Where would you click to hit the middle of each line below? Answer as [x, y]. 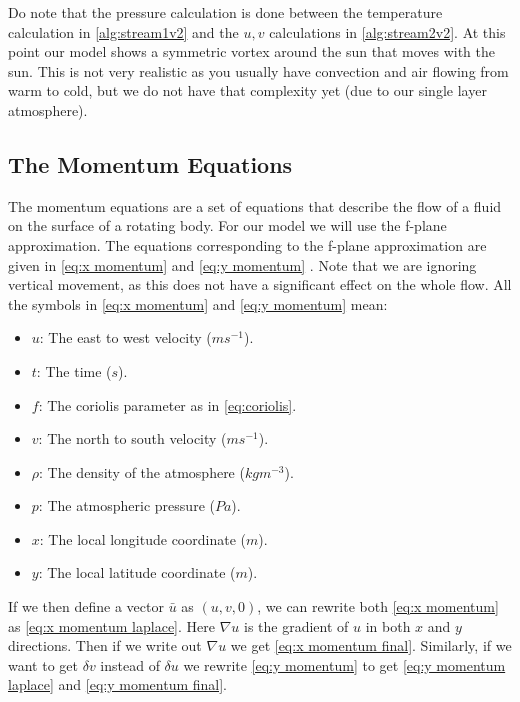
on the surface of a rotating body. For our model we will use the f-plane [227, 225]
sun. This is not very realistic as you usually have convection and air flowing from [258, 70]
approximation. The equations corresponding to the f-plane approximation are [247, 244]
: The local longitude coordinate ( [142, 538]
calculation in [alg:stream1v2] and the [123, 31]
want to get [43, 664]
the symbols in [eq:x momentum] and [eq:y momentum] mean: [198, 303]
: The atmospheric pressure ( [126, 505]
